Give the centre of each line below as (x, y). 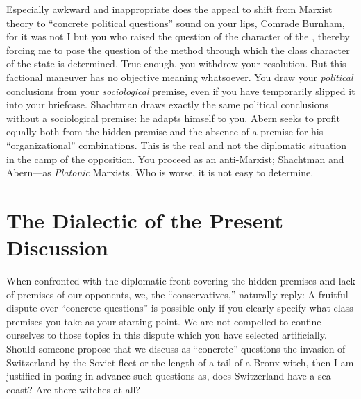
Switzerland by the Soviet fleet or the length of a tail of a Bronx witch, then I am (180, 362)
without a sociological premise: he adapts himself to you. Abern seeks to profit (173, 118)
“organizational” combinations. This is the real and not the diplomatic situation (177, 145)
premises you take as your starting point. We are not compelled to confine (164, 321)
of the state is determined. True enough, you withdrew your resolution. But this (176, 63)
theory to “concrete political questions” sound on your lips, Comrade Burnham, (176, 23)
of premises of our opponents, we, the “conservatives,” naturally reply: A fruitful (177, 294)
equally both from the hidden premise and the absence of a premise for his (165, 131)
